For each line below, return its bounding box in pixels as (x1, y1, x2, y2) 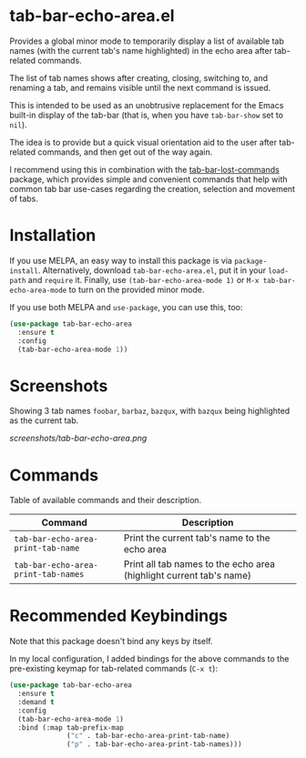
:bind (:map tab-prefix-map (17, 723, 125, 733)
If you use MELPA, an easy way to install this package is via (9, 255, 232, 266)
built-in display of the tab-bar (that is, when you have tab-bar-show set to (9, 109, 284, 120)
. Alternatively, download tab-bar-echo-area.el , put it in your (37, 265, 267, 276)
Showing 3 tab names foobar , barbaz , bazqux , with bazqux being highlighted (9, 406, 291, 417)
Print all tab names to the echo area (123, 558, 276, 571)
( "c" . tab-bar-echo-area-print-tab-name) (66, 732, 230, 741)
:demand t (17, 697, 55, 706)
